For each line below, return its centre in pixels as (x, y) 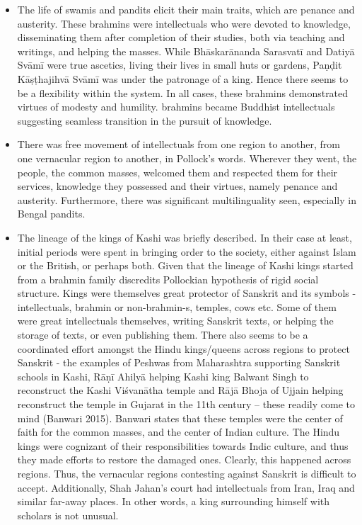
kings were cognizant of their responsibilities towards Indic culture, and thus (183, 445)
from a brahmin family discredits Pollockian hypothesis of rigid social (168, 279)
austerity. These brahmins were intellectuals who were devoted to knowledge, (184, 23)
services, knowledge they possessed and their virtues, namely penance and (177, 186)
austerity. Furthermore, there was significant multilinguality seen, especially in (187, 199)
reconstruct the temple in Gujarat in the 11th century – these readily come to (186, 404)
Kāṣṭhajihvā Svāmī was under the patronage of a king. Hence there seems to (183, 78)
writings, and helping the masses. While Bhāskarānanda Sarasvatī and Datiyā (186, 51)
